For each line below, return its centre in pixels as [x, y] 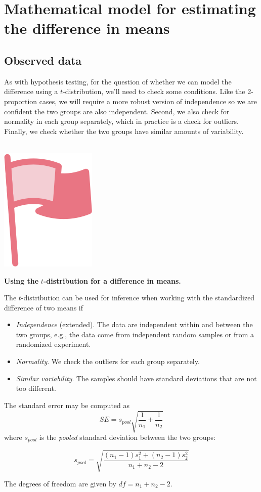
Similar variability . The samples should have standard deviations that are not [136, 378]
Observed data [43, 60]
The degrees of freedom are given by [60, 483]
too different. [36, 388]
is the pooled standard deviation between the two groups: [127, 437]
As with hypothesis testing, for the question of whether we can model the [118, 81]
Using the [21, 280]
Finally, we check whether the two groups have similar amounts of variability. [124, 131]
